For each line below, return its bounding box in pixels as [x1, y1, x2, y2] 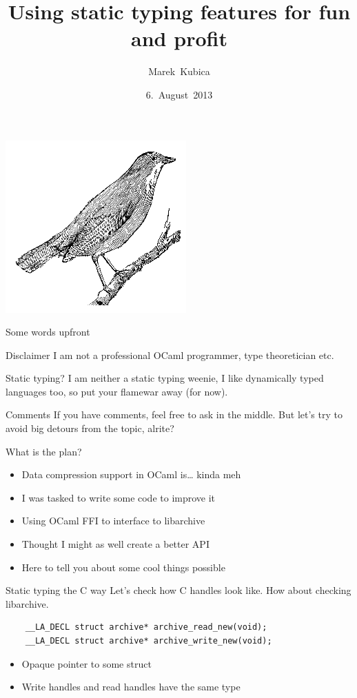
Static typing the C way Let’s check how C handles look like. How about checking [6, 583, 351, 597]
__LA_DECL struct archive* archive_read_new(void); [25, 622, 267, 633]
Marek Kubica [148, 64, 210, 79]
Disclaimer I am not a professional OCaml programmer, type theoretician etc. [6, 347, 334, 362]
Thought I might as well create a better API [21, 537, 210, 551]
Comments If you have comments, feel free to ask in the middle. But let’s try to [6, 407, 343, 422]
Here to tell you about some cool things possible [21, 560, 225, 574]
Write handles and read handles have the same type [21, 679, 241, 694]
